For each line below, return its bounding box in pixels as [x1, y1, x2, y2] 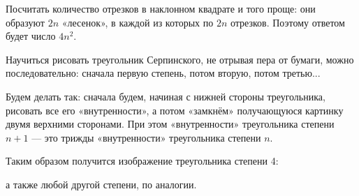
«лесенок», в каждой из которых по [61, 15, 214, 29]
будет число [6, 29, 56, 43]
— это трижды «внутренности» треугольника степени [31, 130, 261, 144]
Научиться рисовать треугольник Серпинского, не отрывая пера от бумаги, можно [6, 52, 354, 66]
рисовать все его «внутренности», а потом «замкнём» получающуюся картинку [6, 103, 344, 117]
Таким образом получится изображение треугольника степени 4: [6, 153, 279, 168]
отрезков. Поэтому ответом [230, 15, 345, 29]
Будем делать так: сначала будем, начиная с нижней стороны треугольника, [6, 89, 325, 103]
